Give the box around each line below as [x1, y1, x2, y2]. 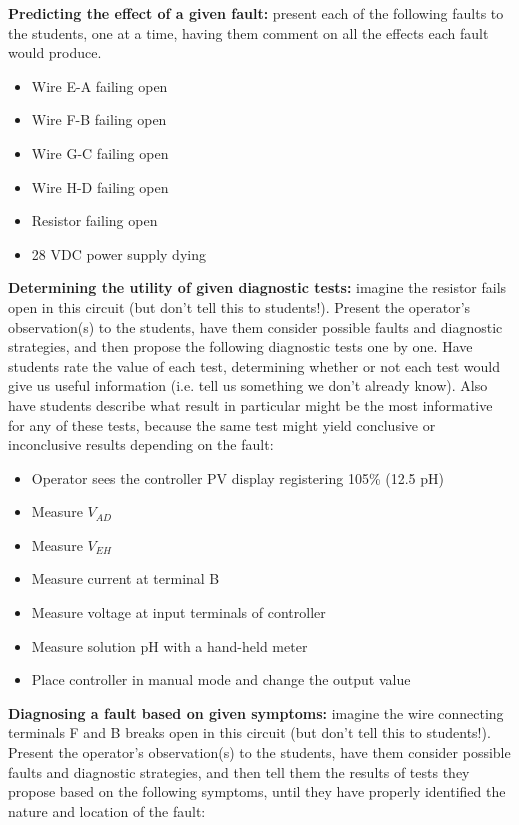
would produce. [8, 42, 102, 63]
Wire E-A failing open [31, 75, 168, 96]
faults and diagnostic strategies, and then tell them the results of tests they [8, 761, 470, 782]
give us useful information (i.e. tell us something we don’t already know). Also [8, 375, 488, 396]
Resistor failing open [31, 210, 158, 231]
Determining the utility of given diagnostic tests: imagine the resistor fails [8, 277, 507, 298]
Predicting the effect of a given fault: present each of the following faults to [8, 3, 504, 23]
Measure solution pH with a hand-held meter [31, 635, 308, 656]
